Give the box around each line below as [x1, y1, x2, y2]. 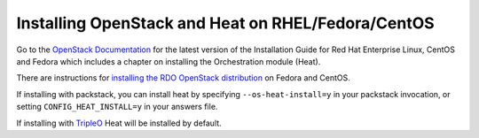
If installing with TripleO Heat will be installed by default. [16, 118, 222, 128]
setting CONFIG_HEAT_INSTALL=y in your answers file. [16, 102, 218, 112]
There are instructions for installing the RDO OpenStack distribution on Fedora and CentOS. [16, 73, 350, 83]
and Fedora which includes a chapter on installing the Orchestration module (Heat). [16, 56, 321, 66]
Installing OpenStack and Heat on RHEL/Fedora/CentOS [16, 13, 435, 33]
